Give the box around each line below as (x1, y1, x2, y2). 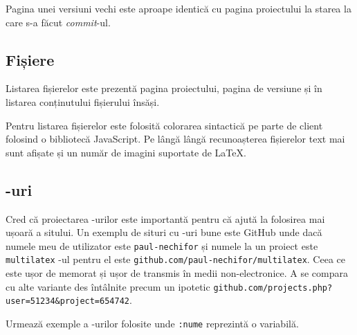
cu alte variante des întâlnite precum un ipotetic (6, 279, 210, 293)
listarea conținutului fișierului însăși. (6, 94, 160, 109)
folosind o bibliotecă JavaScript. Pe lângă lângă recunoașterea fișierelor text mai (6, 132, 345, 146)
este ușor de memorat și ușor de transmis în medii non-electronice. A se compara (6, 266, 348, 280)
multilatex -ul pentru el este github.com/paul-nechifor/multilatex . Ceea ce (6, 252, 346, 266)
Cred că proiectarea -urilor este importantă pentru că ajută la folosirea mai (6, 211, 325, 226)
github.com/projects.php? (213, 282, 333, 293)
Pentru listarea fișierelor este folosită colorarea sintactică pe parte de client (6, 118, 323, 132)
